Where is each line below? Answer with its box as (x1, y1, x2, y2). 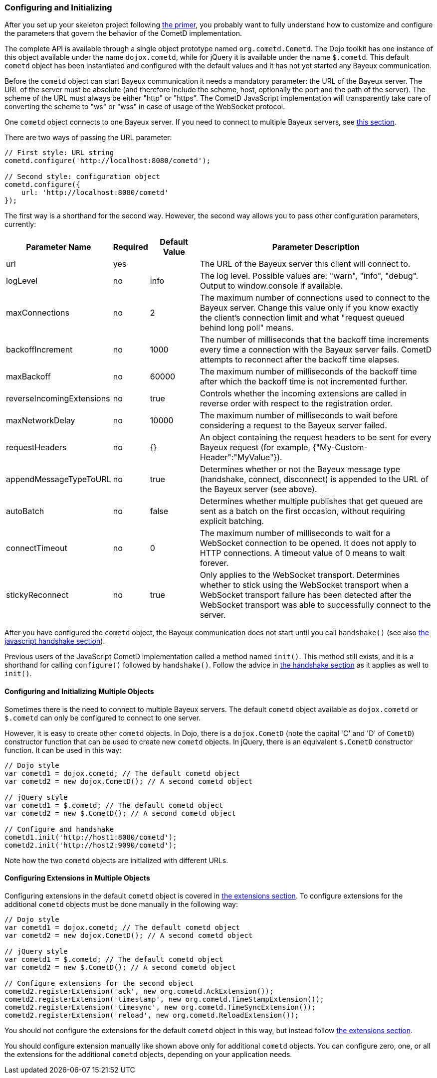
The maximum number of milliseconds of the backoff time (200, 366, 417, 377)
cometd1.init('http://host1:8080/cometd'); (4, 833, 177, 841)
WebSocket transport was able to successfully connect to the (200, 600, 431, 610)
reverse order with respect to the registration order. (200, 398, 393, 409)
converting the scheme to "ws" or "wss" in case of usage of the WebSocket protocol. (4, 102, 285, 111)
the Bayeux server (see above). (200, 484, 317, 495)
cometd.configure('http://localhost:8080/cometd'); (4, 157, 211, 165)
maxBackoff (6, 371, 51, 382)
